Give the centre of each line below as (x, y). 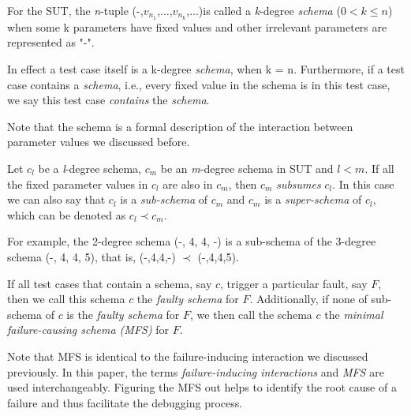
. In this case (363, 184)
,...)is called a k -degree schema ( (263, 10)
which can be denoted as (67, 214)
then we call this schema (66, 299)
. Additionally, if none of (308, 299)
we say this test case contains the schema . (108, 100)
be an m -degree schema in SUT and (247, 169)
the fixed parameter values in (78, 184)
